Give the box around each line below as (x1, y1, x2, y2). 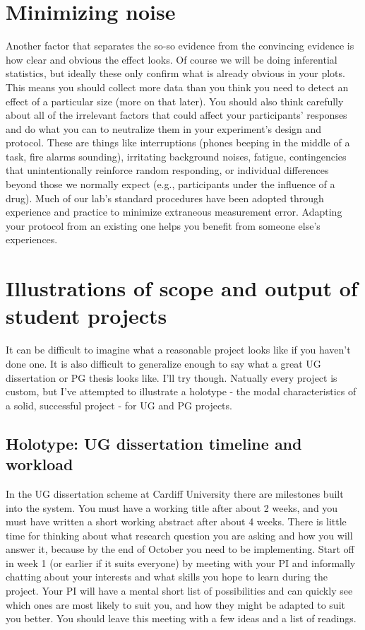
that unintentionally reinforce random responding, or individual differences (6, 163, 329, 177)
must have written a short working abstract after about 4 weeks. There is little (6, 514, 347, 529)
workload (6, 453, 73, 475)
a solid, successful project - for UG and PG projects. (6, 397, 232, 412)
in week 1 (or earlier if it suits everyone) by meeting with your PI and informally (6, 555, 356, 570)
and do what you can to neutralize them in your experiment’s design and (6, 121, 322, 136)
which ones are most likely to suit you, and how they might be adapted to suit (6, 597, 345, 612)
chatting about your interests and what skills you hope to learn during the (6, 569, 328, 584)
